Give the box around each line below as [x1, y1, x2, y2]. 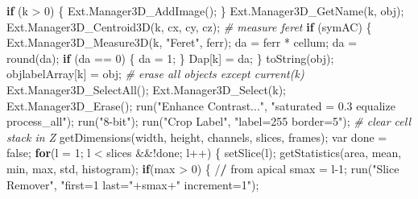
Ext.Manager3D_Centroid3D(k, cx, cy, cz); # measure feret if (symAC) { [6, 18, 372, 35]
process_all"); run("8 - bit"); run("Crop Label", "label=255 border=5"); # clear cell [6, 113, 411, 130]
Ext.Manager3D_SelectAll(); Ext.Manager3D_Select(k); [6, 81, 287, 97]
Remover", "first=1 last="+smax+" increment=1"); [6, 176, 259, 193]
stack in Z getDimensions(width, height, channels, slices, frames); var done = [6, 128, 387, 145]
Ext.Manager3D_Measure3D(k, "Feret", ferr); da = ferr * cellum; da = [6, 34, 358, 51]
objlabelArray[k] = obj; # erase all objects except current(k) [6, 65, 304, 82]
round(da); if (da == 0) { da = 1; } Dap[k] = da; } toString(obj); [6, 49, 334, 66]
